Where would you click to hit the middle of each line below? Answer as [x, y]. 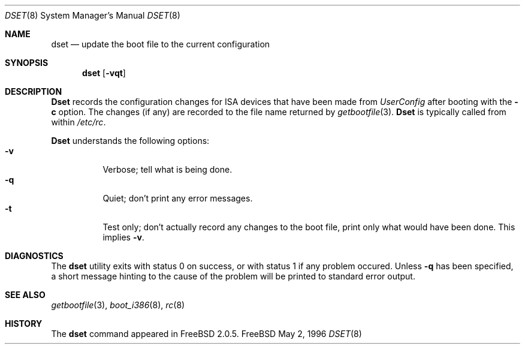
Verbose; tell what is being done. [168, 169]
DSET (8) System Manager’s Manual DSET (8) [93, 15]
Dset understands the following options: [130, 141]
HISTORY [24, 324]
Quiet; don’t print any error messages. [178, 198]
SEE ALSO [25, 295]
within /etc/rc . [79, 122]
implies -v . [123, 237]
